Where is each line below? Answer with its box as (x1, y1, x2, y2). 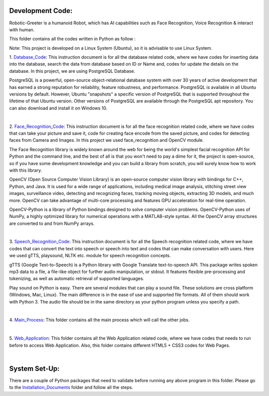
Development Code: (9, 6, 73, 15)
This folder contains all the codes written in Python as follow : (9, 36, 136, 42)
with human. (9, 26, 35, 32)
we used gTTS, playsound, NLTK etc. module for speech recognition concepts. (9, 253, 171, 259)
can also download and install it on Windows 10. (9, 105, 108, 111)
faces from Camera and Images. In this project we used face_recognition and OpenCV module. (9, 137, 204, 143)
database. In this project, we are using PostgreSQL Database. (9, 68, 135, 74)
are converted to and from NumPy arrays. (9, 220, 95, 226)
